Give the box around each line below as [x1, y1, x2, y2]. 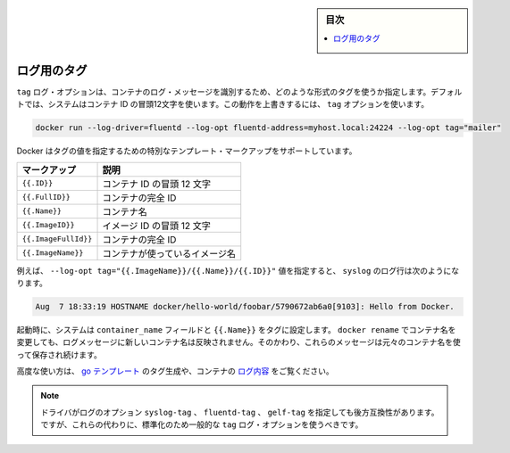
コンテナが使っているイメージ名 [102, 247, 237, 259]
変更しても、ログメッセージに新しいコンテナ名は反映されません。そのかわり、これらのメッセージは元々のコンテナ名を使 [16, 337, 461, 348]
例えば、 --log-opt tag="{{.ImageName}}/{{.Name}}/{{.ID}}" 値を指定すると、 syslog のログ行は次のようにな [16, 265, 460, 276]
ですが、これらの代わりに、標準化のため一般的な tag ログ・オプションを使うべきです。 [40, 419, 364, 430]
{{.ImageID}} [21, 220, 75, 229]
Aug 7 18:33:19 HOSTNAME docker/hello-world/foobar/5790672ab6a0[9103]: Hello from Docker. [35, 301, 455, 311]
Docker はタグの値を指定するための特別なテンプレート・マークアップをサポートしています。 [16, 145, 357, 156]
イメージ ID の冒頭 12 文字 [102, 219, 212, 232]
